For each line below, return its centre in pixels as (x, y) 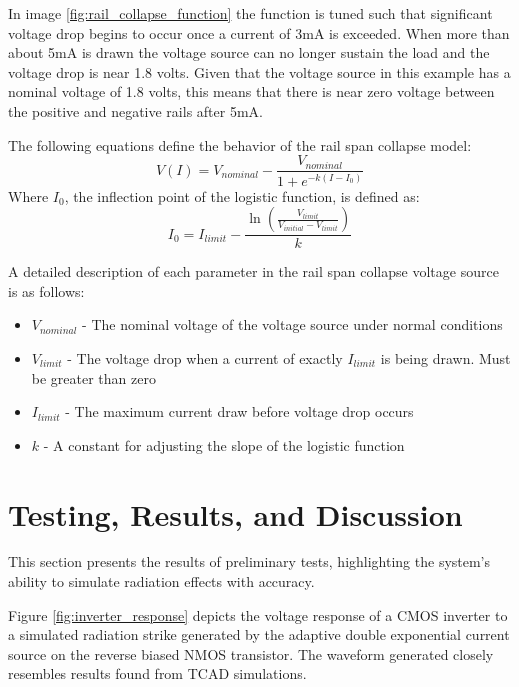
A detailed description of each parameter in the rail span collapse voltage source (253, 271)
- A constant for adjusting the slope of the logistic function (224, 444)
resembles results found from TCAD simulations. (157, 673)
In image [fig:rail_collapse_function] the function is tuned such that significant (250, 13)
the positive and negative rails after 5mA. (135, 110)
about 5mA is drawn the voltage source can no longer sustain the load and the (249, 52)
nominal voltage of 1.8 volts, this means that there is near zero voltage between (251, 91)
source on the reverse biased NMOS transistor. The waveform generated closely (251, 653)
